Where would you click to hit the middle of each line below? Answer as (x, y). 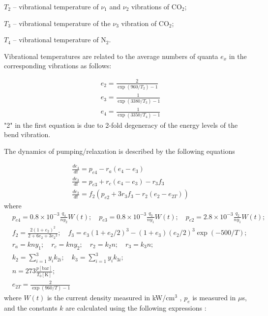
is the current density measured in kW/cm (111, 298)
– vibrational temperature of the (62, 23)
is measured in (214, 298)
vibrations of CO (156, 6)
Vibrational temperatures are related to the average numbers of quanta (111, 56)
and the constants (31, 308)
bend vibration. (27, 134)
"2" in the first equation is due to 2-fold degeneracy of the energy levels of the (121, 125)
